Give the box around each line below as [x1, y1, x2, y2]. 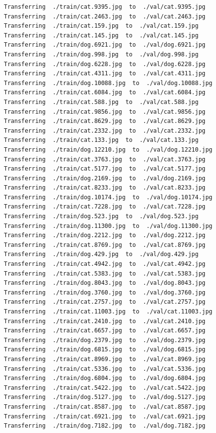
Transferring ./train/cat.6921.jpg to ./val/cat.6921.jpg [4, 413, 206, 420]
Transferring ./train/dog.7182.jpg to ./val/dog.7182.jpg [4, 422, 206, 430]
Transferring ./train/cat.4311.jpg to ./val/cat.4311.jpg [4, 70, 206, 77]
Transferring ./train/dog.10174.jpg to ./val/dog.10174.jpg [4, 193, 213, 201]
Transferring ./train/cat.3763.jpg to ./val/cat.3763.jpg [4, 156, 206, 163]
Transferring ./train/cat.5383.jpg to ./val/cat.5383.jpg [4, 270, 206, 277]
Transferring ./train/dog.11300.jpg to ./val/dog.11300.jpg [4, 222, 213, 229]
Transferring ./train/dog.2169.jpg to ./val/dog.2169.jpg [4, 174, 206, 182]
